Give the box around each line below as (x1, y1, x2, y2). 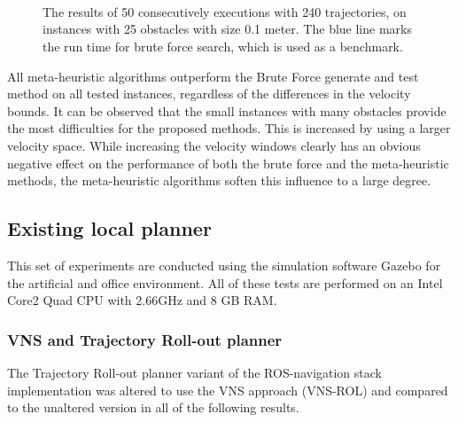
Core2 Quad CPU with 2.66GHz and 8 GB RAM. (7, 291, 277, 309)
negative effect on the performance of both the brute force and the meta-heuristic (7, 153, 449, 172)
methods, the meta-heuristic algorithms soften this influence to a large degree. (7, 171, 431, 190)
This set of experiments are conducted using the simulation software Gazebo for (7, 255, 441, 274)
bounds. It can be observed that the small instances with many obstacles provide (7, 101, 446, 120)
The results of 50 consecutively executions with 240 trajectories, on (43, 2, 407, 20)
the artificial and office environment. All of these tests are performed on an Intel (7, 273, 443, 292)
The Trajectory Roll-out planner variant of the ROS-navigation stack (7, 363, 382, 381)
